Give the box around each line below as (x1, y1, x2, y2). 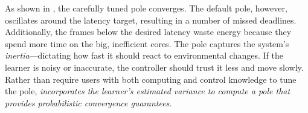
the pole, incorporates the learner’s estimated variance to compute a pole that (5, 85, 290, 97)
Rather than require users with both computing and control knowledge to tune (5, 73, 297, 85)
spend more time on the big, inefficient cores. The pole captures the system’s (5, 37, 289, 50)
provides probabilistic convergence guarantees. (5, 96, 172, 109)
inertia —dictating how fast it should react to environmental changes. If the (5, 49, 283, 62)
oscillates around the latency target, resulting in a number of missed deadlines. (5, 13, 297, 26)
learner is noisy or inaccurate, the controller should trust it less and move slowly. (5, 60, 304, 73)
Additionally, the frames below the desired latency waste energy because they (5, 25, 292, 38)
